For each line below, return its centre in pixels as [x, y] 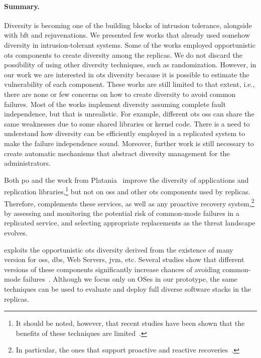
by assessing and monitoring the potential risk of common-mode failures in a [122, 213]
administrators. [27, 163]
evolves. [16, 232]
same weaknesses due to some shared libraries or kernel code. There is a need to [127, 123]
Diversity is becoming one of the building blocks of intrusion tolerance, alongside [128, 25]
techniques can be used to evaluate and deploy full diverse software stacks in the [128, 288]
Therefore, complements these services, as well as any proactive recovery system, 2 [129, 202]
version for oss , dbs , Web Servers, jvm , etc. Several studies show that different [124, 259]
